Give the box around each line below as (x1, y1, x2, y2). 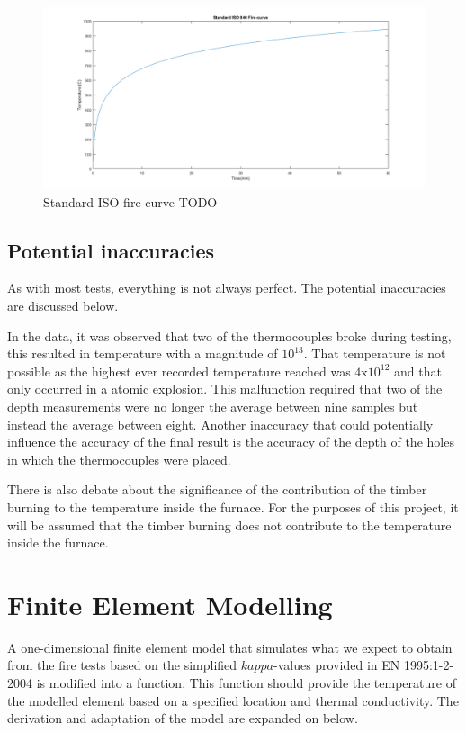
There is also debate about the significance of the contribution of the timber (7, 480, 427, 499)
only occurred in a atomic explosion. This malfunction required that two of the (7, 379, 443, 398)
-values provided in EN (273, 656, 400, 674)
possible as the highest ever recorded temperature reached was (7, 361, 351, 380)
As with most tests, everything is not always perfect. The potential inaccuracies (7, 278, 446, 297)
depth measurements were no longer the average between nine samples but (7, 397, 418, 416)
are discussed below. (7, 296, 119, 315)
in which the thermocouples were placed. (7, 449, 231, 468)
